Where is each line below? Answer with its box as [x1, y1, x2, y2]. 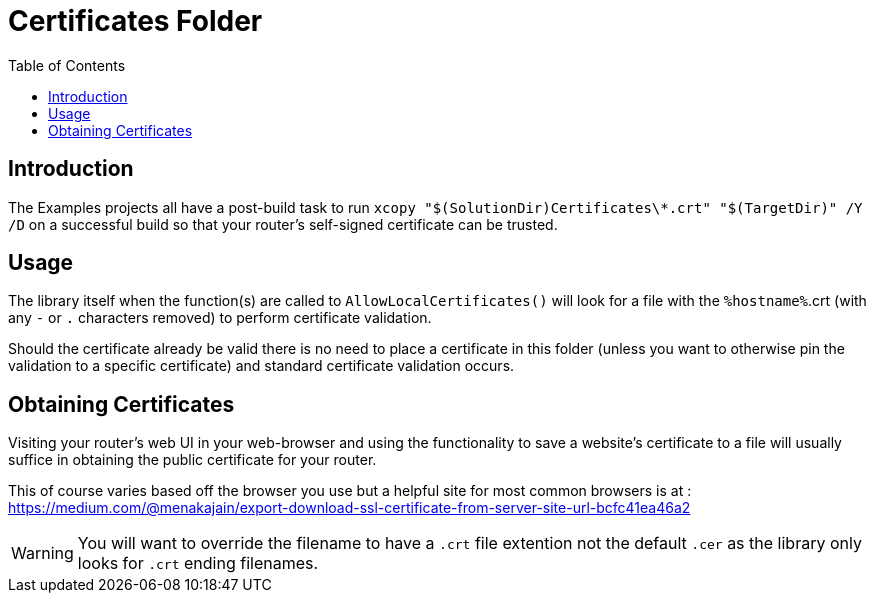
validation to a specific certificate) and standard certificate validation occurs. [8, 357, 515, 375]
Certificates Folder [8, 4, 263, 38]
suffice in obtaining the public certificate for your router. [8, 451, 377, 469]
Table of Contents [8, 56, 126, 74]
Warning [11, 543, 74, 564]
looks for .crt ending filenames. [77, 553, 319, 574]
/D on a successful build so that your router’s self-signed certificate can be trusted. [8, 215, 558, 233]
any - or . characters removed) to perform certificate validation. [8, 309, 432, 327]
